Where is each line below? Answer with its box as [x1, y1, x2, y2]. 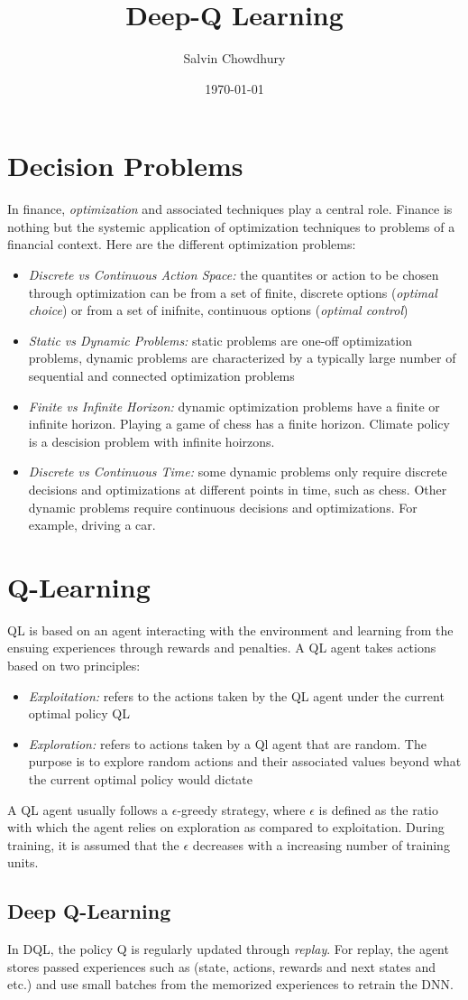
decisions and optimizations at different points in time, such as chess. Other [28, 479, 447, 498]
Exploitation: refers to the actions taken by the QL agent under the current [28, 686, 445, 705]
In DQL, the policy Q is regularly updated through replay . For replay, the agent [7, 940, 449, 958]
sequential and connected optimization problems [28, 366, 295, 384]
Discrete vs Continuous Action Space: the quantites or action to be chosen [28, 265, 439, 284]
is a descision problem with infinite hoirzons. [28, 431, 275, 450]
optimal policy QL [28, 704, 131, 723]
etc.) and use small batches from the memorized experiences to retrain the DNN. [7, 975, 454, 994]
